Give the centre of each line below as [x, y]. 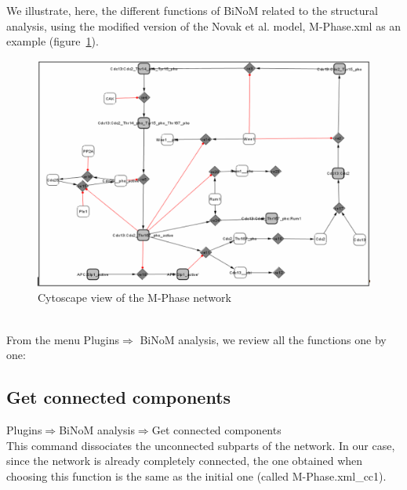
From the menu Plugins [63, 339]
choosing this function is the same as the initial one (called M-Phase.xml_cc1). [196, 475]
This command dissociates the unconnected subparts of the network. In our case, [201, 445]
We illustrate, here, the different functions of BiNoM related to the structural [192, 10]
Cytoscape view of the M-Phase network [134, 298]
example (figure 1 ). [53, 41]
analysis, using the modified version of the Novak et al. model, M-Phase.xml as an [204, 25]
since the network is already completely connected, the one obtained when [185, 461]
